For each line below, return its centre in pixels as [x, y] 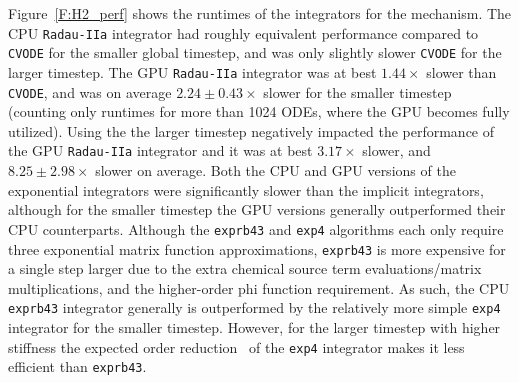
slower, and [396, 150]
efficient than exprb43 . [77, 366]
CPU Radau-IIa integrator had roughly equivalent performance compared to [243, 32]
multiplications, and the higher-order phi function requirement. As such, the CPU [259, 287]
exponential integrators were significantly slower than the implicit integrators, [246, 189]
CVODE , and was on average [90, 91]
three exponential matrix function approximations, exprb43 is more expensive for [257, 248]
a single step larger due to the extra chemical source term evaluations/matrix [245, 268]
